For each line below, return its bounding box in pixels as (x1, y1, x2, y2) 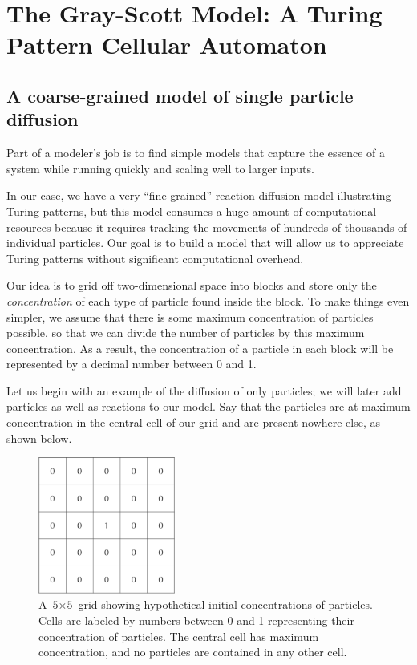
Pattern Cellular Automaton (6, 28, 327, 61)
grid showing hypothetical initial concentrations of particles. (78, 596, 373, 613)
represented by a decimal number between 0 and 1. (6, 355, 257, 372)
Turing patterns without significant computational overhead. (6, 249, 304, 266)
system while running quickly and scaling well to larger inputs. (6, 160, 314, 176)
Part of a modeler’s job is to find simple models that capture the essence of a (6, 144, 386, 161)
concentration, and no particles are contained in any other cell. (38, 643, 347, 660)
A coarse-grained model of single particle (6, 83, 354, 107)
